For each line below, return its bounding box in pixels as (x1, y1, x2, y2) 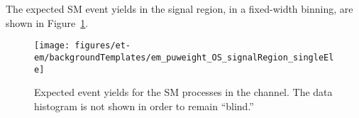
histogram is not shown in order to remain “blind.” (34, 98, 254, 113)
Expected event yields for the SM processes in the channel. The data (34, 85, 333, 100)
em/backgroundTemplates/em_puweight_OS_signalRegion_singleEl (34, 52, 334, 63)
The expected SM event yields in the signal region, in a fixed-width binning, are (6, 1, 353, 16)
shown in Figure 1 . (6, 15, 89, 30)
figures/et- (74, 41, 131, 51)
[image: (34, 41, 70, 51)
